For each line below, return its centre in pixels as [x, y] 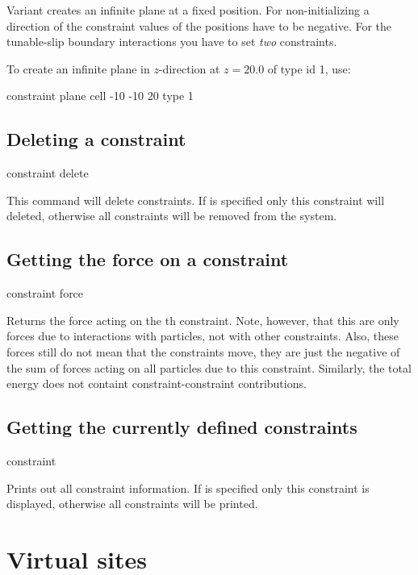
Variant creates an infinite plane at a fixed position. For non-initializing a [188, 10]
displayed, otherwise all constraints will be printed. [132, 504]
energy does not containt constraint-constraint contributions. [157, 383]
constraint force [45, 293]
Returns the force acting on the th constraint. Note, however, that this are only [203, 320]
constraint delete [48, 173]
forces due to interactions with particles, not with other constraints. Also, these [203, 336]
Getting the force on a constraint [148, 259]
